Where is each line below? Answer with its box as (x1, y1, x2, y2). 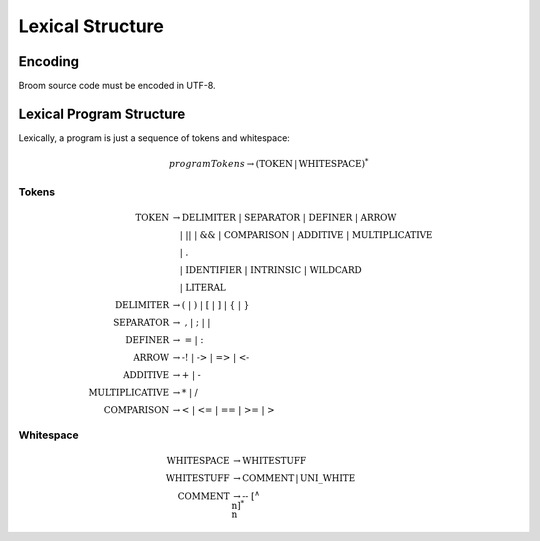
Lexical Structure (18, 15, 164, 37)
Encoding (18, 53, 80, 70)
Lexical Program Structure (18, 105, 186, 122)
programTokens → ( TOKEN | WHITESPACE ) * (168, 156, 369, 170)
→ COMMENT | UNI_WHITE (233, 473, 356, 484)
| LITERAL (179, 281, 227, 293)
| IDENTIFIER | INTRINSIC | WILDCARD (179, 264, 362, 275)
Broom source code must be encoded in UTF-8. (18, 80, 216, 92)
